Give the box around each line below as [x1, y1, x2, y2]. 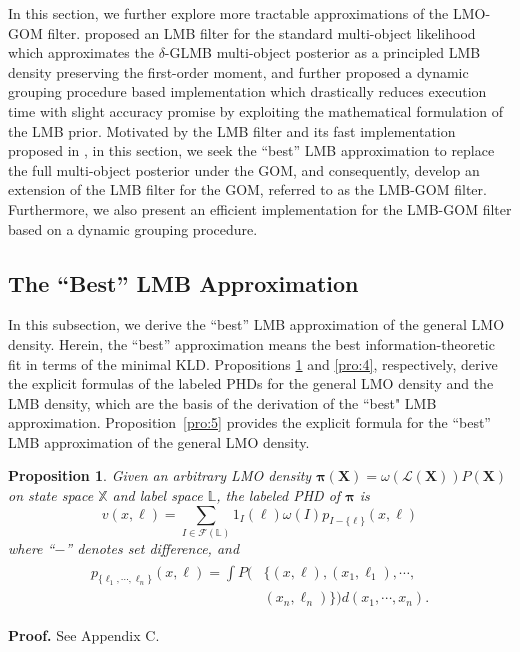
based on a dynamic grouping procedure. [8, 218, 258, 239]
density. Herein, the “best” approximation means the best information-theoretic [8, 333, 495, 354]
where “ [8, 538, 55, 558]
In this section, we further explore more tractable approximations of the [8, 3, 449, 23]
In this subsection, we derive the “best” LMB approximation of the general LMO [8, 314, 505, 335]
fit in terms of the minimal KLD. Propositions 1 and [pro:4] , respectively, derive [8, 353, 498, 374]
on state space [8, 485, 94, 506]
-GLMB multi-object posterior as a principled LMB [164, 42, 481, 63]
